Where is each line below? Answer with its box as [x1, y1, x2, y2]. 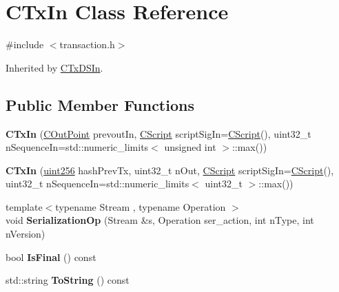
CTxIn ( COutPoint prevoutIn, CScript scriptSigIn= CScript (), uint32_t [6, 126, 311, 140]
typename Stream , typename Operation [55, 199, 226, 213]
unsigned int [164, 140, 216, 154]
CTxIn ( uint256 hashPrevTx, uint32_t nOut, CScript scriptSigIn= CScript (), [6, 163, 334, 177]
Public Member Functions [6, 94, 194, 115]
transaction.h [59, 37, 115, 52]
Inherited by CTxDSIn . [6, 60, 103, 74]
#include [6, 37, 44, 52]
